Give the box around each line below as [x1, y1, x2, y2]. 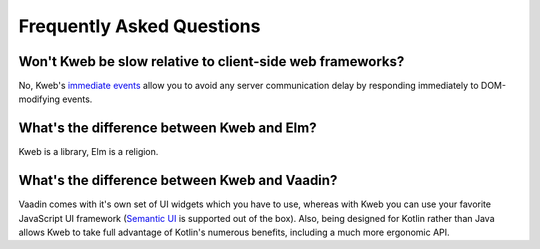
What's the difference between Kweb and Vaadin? [18, 172, 338, 189]
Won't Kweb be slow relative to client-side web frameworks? [18, 53, 405, 70]
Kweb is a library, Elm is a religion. [18, 146, 159, 158]
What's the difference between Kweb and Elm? [18, 120, 317, 137]
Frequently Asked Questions [18, 15, 261, 37]
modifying [18, 93, 60, 105]
